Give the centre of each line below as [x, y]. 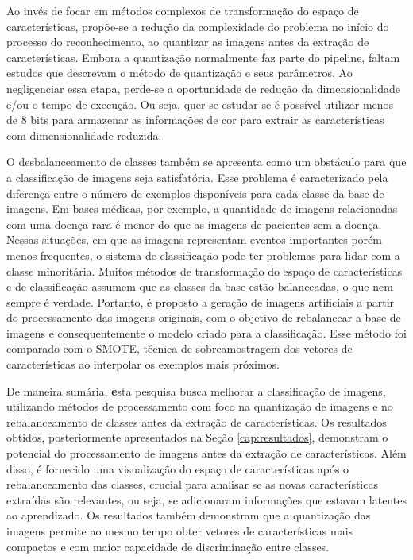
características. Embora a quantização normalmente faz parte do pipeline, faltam [203, 57]
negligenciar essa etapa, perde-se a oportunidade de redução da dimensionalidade [203, 88]
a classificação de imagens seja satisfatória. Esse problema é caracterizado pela [197, 177]
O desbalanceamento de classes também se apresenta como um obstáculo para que [206, 162]
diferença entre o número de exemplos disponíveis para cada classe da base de [195, 193]
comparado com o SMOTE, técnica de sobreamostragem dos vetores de [179, 348]
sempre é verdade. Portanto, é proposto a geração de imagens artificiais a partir [201, 301]
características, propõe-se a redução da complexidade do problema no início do [198, 26]
